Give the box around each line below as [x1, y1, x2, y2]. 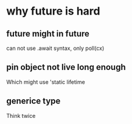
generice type [6, 96, 61, 106]
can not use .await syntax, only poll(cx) [6, 44, 105, 52]
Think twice [6, 112, 36, 119]
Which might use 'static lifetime [6, 78, 85, 86]
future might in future [6, 29, 90, 39]
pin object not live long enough [6, 62, 126, 72]
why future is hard [6, 4, 100, 18]
